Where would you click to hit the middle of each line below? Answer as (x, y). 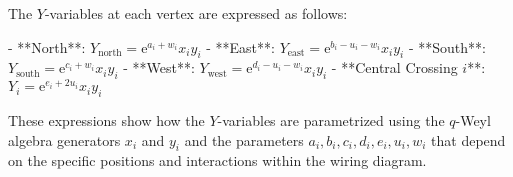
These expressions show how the (106, 120)
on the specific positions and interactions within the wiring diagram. (217, 160)
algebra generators (64, 139)
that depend (468, 139)
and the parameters (244, 139)
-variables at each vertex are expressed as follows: (196, 13)
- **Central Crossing (394, 67)
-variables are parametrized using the (331, 120)
